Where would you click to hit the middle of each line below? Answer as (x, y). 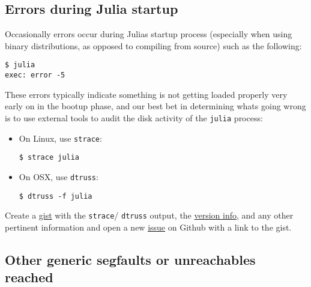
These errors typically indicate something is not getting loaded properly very (146, 94)
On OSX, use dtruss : (59, 176)
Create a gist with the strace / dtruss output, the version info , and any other (149, 215)
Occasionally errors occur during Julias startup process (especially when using (149, 34)
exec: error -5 (35, 75)
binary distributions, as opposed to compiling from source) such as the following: (153, 45)
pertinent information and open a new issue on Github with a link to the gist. (148, 227)
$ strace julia (49, 158)
